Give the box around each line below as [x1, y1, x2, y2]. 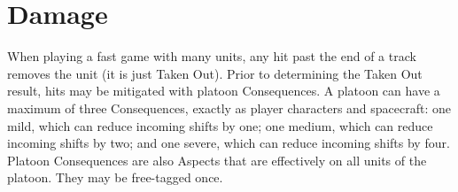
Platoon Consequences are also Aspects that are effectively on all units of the [7, 150, 427, 169]
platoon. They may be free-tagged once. [7, 168, 223, 187]
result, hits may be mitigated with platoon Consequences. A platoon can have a [7, 81, 440, 100]
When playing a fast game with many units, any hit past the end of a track [7, 47, 416, 65]
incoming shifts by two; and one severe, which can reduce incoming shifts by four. [7, 134, 450, 152]
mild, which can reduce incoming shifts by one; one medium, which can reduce [7, 116, 433, 134]
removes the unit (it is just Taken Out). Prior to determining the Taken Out [7, 64, 423, 82]
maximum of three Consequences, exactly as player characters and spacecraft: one [7, 98, 452, 117]
